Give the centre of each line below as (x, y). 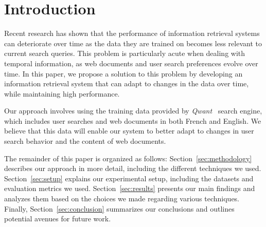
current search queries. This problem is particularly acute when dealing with (125, 53)
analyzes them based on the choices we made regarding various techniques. (122, 198)
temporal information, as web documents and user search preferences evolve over (131, 63)
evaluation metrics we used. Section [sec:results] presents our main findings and (130, 188)
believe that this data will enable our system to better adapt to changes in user (129, 131)
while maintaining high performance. (62, 93)
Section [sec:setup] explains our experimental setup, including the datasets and (129, 178)
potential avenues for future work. (58, 219)
